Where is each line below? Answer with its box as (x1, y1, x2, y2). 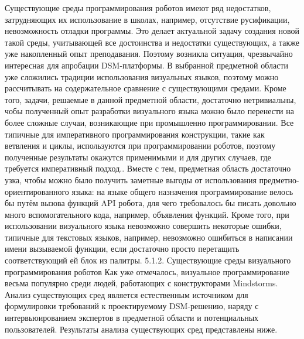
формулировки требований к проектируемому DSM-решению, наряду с (5, 300, 259, 312)
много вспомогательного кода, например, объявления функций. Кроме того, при (5, 208, 289, 220)
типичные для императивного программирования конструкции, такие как (5, 128, 265, 140)
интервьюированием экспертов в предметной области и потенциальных (5, 311, 259, 324)
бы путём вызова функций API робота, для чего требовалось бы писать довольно (5, 197, 296, 209)
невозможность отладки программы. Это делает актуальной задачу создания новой (5, 25, 299, 37)
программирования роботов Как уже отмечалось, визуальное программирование (5, 265, 289, 278)
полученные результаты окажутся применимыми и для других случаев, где (5, 150, 271, 163)
